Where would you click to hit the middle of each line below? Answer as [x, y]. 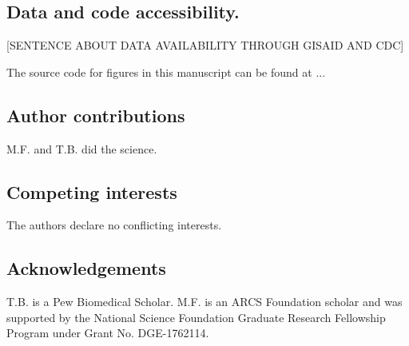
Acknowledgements [86, 268]
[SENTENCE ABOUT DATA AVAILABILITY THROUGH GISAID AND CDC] [205, 45]
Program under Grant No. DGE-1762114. [108, 333]
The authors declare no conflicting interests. [114, 225]
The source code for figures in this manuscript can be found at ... [166, 72]
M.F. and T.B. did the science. [82, 148]
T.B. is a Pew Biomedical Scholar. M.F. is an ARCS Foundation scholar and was [204, 302]
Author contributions [96, 115]
